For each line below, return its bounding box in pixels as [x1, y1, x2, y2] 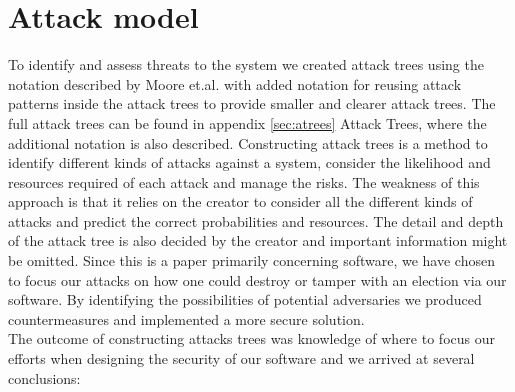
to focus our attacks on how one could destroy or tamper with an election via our [8, 269, 507, 290]
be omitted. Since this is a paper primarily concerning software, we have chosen [8, 250, 495, 271]
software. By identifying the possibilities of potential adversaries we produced [8, 289, 482, 310]
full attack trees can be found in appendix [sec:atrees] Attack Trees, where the [8, 112, 487, 133]
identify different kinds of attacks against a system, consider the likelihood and [8, 152, 491, 173]
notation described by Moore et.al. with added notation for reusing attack [8, 73, 462, 94]
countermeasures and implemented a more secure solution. [8, 308, 365, 329]
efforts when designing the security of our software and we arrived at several [8, 348, 475, 369]
